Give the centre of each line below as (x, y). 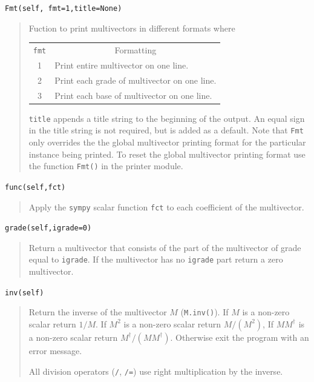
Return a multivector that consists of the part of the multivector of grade (165, 247)
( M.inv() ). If (204, 312)
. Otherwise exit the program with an (240, 337)
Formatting (136, 50)
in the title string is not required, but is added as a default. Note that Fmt (166, 130)
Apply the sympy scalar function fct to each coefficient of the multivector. (166, 206)
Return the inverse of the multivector (98, 312)
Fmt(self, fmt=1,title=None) (64, 8)
